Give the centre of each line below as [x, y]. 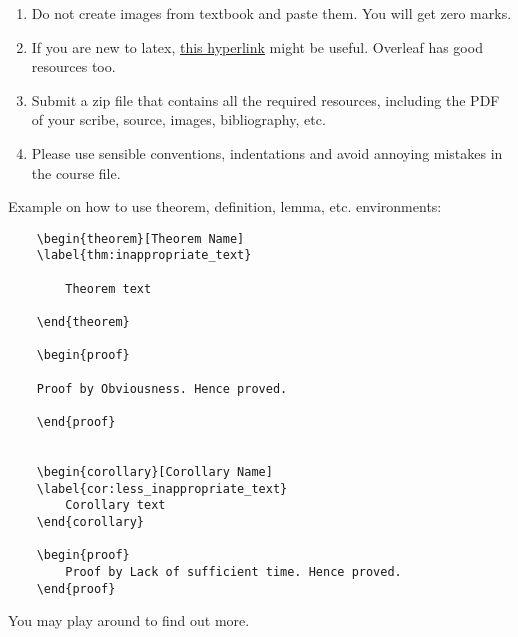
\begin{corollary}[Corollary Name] [154, 471]
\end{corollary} [90, 521]
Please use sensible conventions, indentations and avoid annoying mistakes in [267, 152]
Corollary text [115, 505]
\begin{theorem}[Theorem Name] [140, 238]
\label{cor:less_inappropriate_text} [162, 488]
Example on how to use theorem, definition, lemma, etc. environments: [225, 206]
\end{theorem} [83, 322]
